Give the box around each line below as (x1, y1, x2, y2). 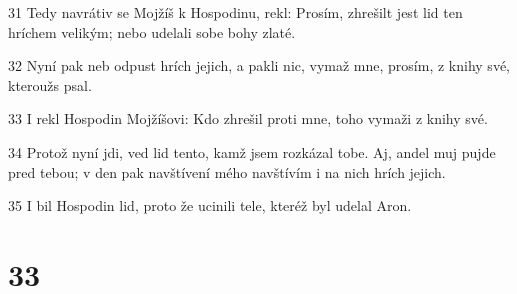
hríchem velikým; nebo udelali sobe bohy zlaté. (8, 21, 296, 42)
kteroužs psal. (8, 74, 92, 95)
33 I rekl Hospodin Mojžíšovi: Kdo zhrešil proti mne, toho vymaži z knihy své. (8, 108, 488, 129)
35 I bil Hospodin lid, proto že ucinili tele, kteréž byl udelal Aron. (8, 195, 412, 216)
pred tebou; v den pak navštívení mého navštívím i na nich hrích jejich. (8, 161, 446, 182)
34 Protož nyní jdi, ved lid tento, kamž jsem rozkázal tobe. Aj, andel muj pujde (8, 141, 496, 162)
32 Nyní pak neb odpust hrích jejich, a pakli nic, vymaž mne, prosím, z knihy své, (8, 55, 510, 76)
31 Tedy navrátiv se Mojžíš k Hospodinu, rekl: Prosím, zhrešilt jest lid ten (8, 2, 463, 22)
